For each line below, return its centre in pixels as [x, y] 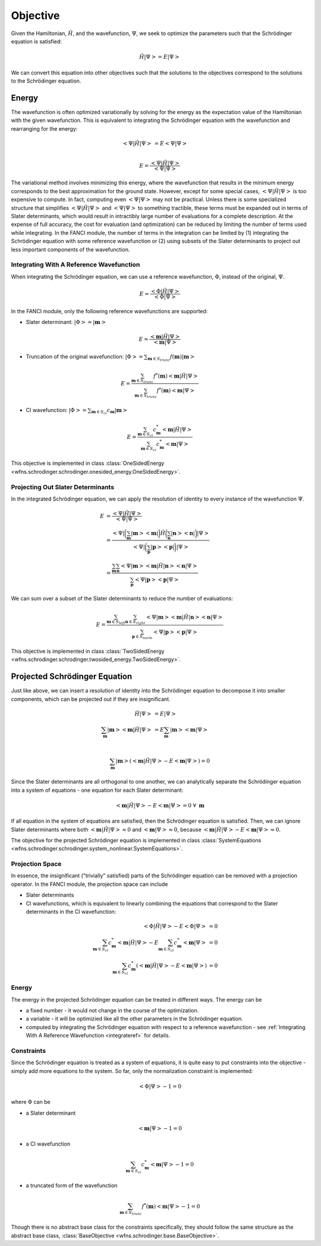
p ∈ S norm [142, 637]
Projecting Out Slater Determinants [63, 487]
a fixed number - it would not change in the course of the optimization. [112, 1010]
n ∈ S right [135, 622]
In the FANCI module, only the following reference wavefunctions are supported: [109, 311]
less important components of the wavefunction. [70, 249]
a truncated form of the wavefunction [72, 1185]
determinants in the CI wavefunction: [71, 912]
